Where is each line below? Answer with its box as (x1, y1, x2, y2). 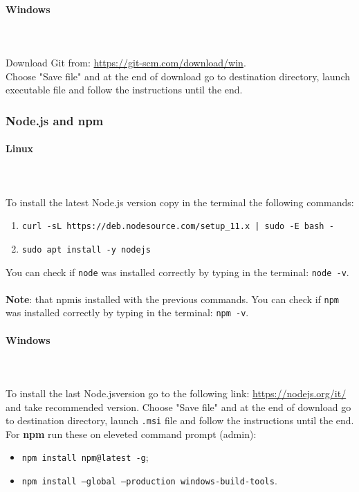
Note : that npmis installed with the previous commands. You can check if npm (6, 291, 339, 306)
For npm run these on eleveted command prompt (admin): (6, 426, 257, 441)
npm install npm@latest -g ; (21, 450, 149, 464)
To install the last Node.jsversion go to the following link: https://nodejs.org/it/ (6, 386, 347, 401)
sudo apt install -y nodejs (21, 244, 151, 255)
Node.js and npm (6, 111, 104, 129)
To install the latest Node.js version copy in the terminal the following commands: (6, 194, 354, 209)
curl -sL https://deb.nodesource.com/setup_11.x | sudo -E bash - (21, 221, 334, 232)
